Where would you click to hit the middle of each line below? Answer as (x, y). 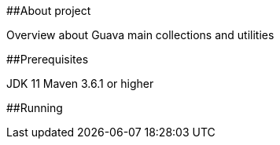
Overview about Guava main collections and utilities (140, 35)
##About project (49, 11)
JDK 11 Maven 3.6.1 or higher (80, 83)
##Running (35, 108)
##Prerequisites (48, 59)
